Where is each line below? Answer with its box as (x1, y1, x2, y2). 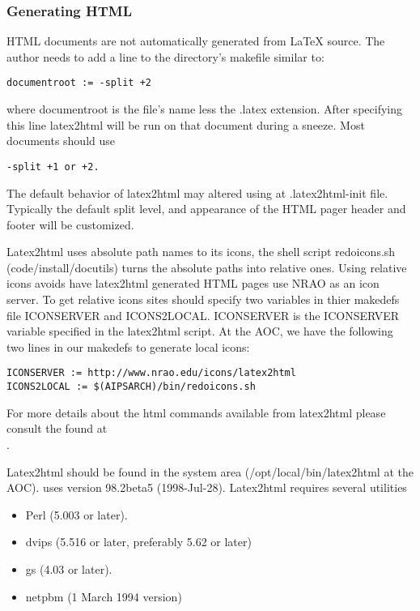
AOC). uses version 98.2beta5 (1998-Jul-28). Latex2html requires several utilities (6, 479, 407, 496)
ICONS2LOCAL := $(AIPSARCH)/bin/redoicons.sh (6, 381, 256, 393)
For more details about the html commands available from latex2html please (6, 404, 386, 421)
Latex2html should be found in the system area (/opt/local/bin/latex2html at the (6, 463, 414, 480)
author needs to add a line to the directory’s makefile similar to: (6, 48, 325, 65)
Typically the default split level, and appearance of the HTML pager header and (6, 200, 406, 217)
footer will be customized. (6, 216, 134, 233)
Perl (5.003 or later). (25, 506, 128, 523)
